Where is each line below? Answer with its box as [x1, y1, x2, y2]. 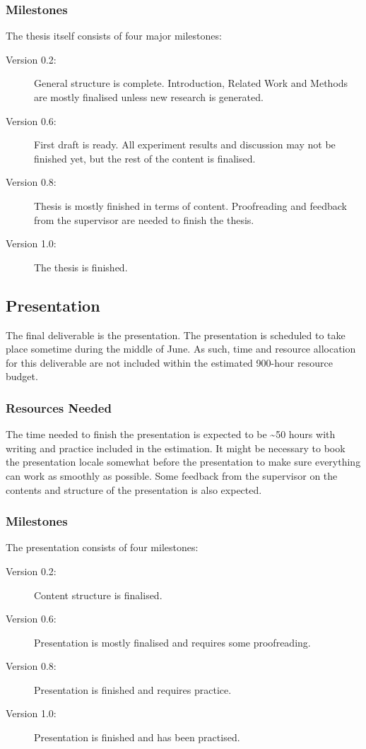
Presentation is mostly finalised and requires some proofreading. [34, 635, 311, 649]
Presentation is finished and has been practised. [34, 730, 240, 745]
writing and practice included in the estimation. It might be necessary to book [6, 440, 346, 455]
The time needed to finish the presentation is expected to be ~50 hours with [6, 427, 336, 442]
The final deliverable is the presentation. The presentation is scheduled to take [6, 327, 346, 342]
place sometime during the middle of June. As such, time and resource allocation [6, 341, 356, 356]
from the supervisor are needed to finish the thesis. [34, 212, 254, 227]
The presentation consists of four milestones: [6, 540, 199, 555]
